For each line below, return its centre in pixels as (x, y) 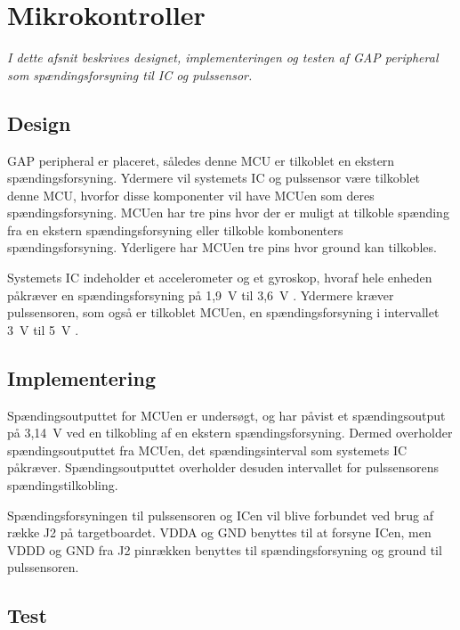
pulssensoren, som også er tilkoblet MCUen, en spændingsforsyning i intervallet (223, 312)
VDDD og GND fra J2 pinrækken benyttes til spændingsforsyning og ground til (225, 549)
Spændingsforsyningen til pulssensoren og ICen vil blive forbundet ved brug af (220, 515)
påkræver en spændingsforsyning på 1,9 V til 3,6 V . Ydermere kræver (201, 295)
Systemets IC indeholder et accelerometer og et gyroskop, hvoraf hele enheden (220, 278)
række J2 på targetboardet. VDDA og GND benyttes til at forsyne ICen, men (219, 532)
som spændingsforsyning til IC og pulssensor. (130, 74)
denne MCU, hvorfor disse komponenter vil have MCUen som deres (191, 195)
